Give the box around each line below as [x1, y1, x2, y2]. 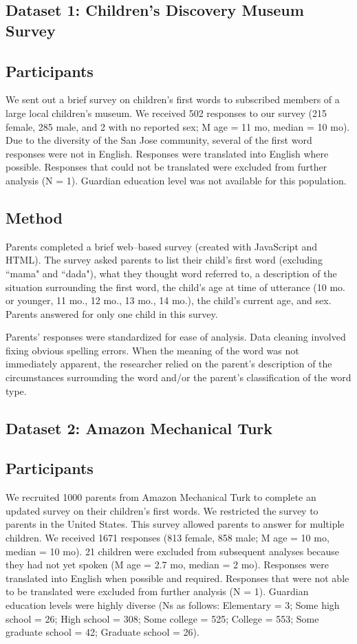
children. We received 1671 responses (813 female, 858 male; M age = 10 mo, [6, 530, 329, 545]
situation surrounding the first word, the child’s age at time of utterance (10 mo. [6, 279, 346, 294]
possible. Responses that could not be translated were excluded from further [6, 160, 327, 174]
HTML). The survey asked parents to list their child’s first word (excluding [6, 253, 323, 267]
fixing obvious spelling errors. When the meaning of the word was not [6, 343, 299, 357]
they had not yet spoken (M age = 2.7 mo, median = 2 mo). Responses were [6, 557, 329, 572]
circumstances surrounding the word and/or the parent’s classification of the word [6, 370, 351, 385]
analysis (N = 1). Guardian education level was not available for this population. [6, 173, 347, 187]
